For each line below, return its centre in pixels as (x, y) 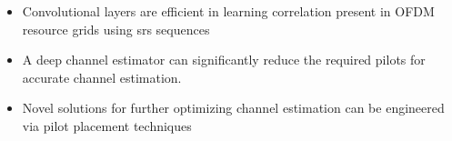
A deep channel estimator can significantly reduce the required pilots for (224, 60)
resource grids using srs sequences (116, 29)
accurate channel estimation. (102, 77)
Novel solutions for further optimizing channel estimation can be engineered (233, 108)
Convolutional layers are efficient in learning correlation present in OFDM (228, 11)
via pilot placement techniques (107, 125)
